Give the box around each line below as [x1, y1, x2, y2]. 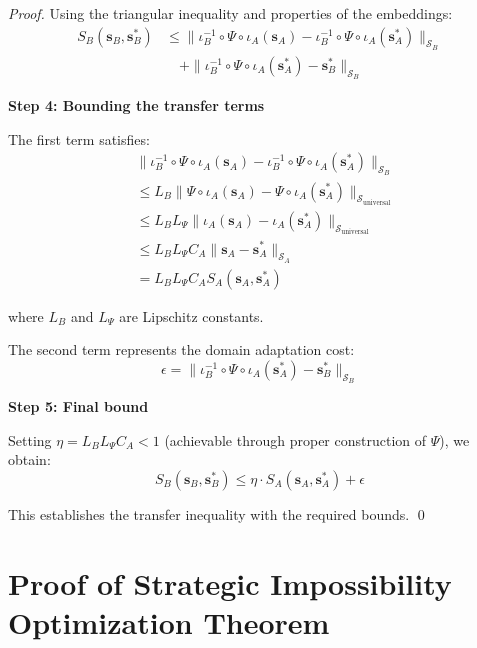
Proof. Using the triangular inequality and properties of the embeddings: [8, 3, 453, 23]
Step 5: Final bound [8, 396, 149, 417]
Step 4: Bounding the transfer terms [8, 95, 265, 116]
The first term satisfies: [8, 128, 150, 149]
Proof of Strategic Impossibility [8, 562, 452, 603]
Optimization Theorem [8, 601, 330, 642]
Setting [8, 429, 52, 450]
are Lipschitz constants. [119, 305, 264, 326]
